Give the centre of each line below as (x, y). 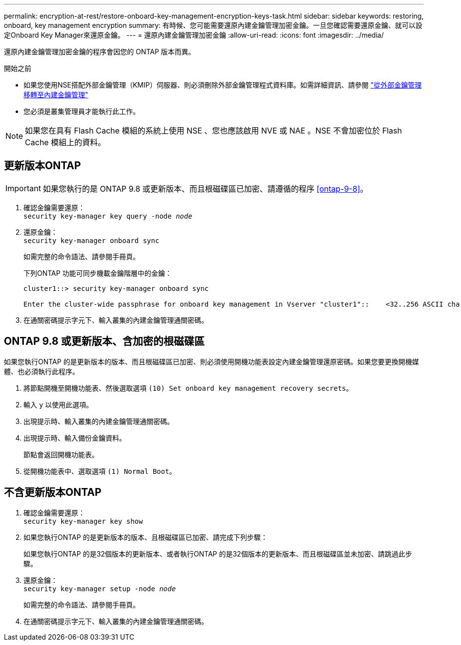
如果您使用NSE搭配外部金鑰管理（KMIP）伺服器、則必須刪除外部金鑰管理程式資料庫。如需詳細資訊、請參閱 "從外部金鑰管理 (223, 85)
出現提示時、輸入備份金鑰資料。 (75, 438)
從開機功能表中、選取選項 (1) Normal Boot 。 (100, 471)
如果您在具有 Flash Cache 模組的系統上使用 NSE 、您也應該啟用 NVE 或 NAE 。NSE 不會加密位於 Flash (213, 131)
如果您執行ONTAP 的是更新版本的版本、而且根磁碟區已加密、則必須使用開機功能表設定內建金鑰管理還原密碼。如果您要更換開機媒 (211, 361)
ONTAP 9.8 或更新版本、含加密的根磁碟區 (104, 341)
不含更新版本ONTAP (53, 492)
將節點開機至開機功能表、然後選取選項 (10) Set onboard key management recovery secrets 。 (188, 388)
